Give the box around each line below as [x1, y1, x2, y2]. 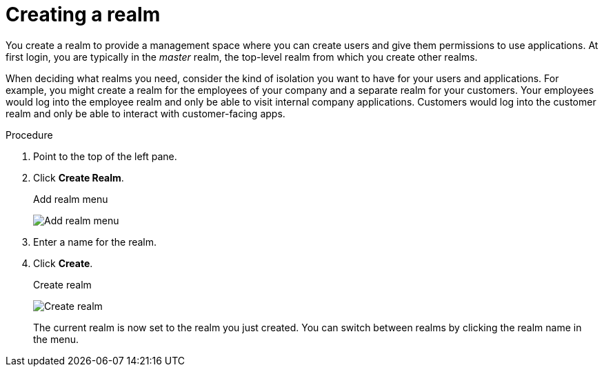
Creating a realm [6, 3, 161, 26]
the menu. [33, 333, 79, 345]
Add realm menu [33, 193, 108, 205]
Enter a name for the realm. [33, 235, 157, 248]
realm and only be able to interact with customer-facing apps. [6, 107, 285, 119]
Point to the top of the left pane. [33, 150, 177, 162]
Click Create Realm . [33, 171, 124, 184]
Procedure [6, 128, 53, 141]
